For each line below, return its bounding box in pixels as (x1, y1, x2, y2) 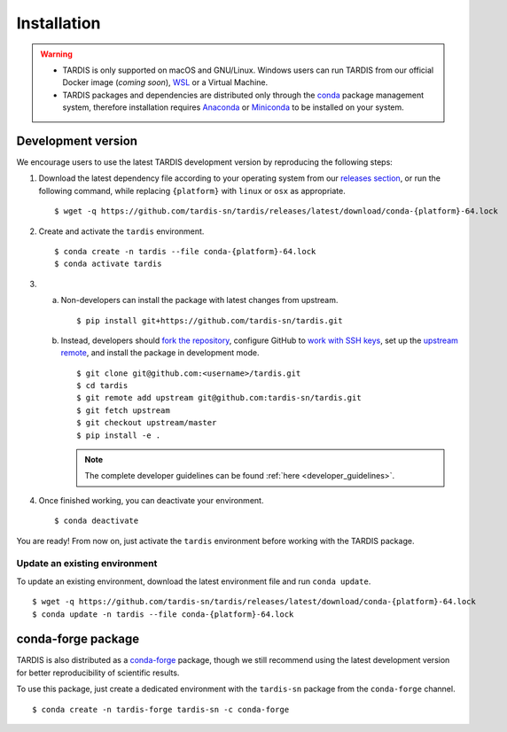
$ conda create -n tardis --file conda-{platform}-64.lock (54, 246, 316, 256)
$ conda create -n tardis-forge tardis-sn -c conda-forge (32, 705, 290, 714)
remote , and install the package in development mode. (60, 347, 260, 358)
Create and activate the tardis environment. (38, 226, 205, 237)
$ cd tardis (76, 381, 129, 391)
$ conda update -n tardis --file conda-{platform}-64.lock (32, 609, 294, 619)
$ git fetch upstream (76, 405, 170, 416)
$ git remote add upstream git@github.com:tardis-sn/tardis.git (76, 393, 363, 403)
